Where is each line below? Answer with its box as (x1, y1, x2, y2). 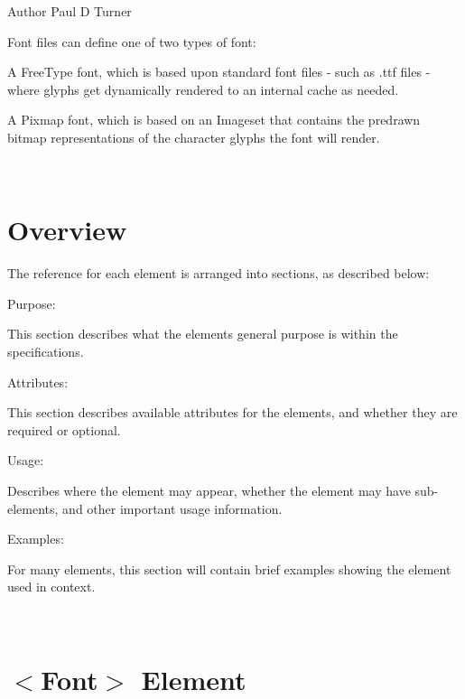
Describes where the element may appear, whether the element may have (7, 481, 411, 500)
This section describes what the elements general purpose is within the (7, 324, 398, 343)
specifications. (7, 342, 84, 361)
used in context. (7, 577, 96, 596)
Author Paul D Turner (7, 2, 132, 20)
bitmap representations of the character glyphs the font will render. (7, 127, 380, 146)
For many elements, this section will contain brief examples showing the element (7, 559, 451, 578)
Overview (7, 211, 127, 248)
